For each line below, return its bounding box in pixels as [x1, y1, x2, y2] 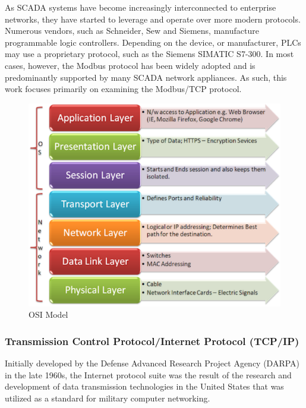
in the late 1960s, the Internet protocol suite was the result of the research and [5, 368, 292, 381]
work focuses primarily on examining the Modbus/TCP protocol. [5, 83, 242, 95]
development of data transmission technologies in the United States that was [5, 380, 284, 393]
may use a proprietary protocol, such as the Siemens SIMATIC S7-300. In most [5, 48, 294, 60]
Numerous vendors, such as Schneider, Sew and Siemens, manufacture [5, 24, 259, 37]
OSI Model [29, 308, 68, 321]
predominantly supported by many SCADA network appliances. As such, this [5, 71, 287, 83]
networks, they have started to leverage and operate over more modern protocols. [5, 12, 301, 25]
